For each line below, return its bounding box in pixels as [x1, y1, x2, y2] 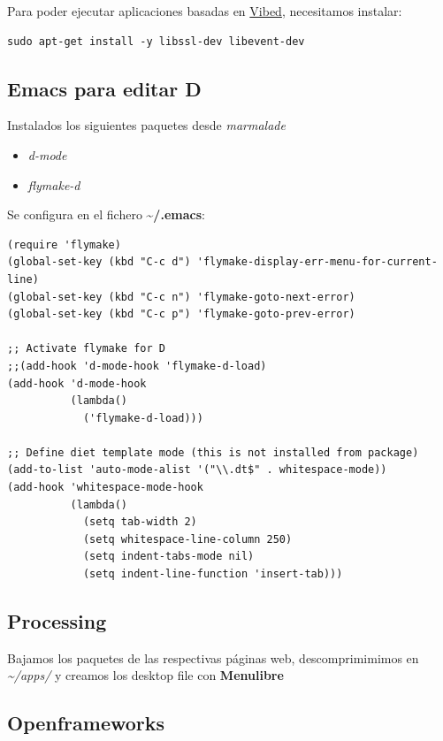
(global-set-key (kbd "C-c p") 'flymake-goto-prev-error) [7, 308, 355, 321]
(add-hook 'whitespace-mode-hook [7, 481, 203, 494]
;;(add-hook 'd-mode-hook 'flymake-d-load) [7, 359, 267, 372]
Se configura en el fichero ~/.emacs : [7, 205, 205, 224]
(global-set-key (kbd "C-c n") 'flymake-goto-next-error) [7, 290, 355, 303]
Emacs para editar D [7, 74, 202, 102]
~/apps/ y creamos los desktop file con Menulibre [7, 666, 284, 684]
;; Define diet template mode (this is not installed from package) [7, 446, 419, 459]
